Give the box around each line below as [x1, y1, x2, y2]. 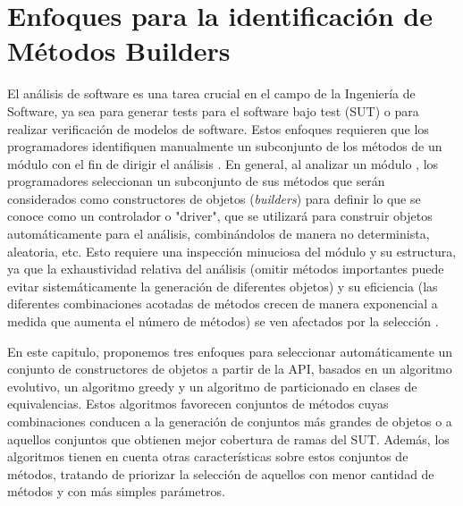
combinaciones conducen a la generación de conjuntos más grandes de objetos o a [7, 412, 452, 430]
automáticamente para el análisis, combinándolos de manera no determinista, [7, 224, 430, 243]
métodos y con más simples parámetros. [7, 482, 225, 501]
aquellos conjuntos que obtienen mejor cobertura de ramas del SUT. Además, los [7, 429, 450, 448]
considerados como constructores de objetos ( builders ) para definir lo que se [7, 189, 421, 207]
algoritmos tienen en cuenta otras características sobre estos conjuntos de [7, 447, 408, 466]
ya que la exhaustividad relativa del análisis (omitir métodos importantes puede [7, 259, 444, 278]
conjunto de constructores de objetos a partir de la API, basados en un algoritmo [7, 359, 452, 378]
